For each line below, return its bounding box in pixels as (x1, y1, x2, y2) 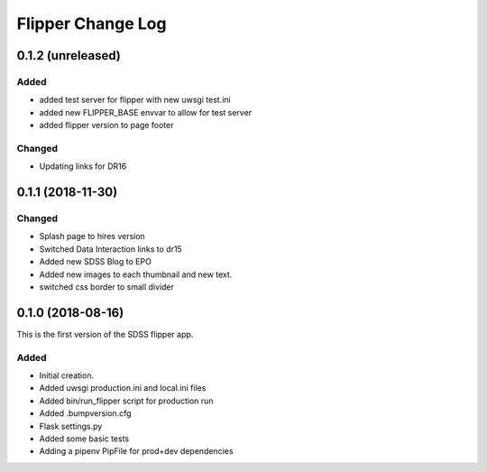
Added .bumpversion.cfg (39, 408, 132, 419)
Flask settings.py (39, 421, 103, 431)
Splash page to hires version (39, 231, 146, 242)
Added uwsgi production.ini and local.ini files (39, 383, 207, 393)
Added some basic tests (39, 433, 130, 444)
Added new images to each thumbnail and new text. (39, 269, 233, 280)
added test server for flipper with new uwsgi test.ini (39, 95, 231, 106)
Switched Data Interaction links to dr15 (39, 244, 182, 255)
